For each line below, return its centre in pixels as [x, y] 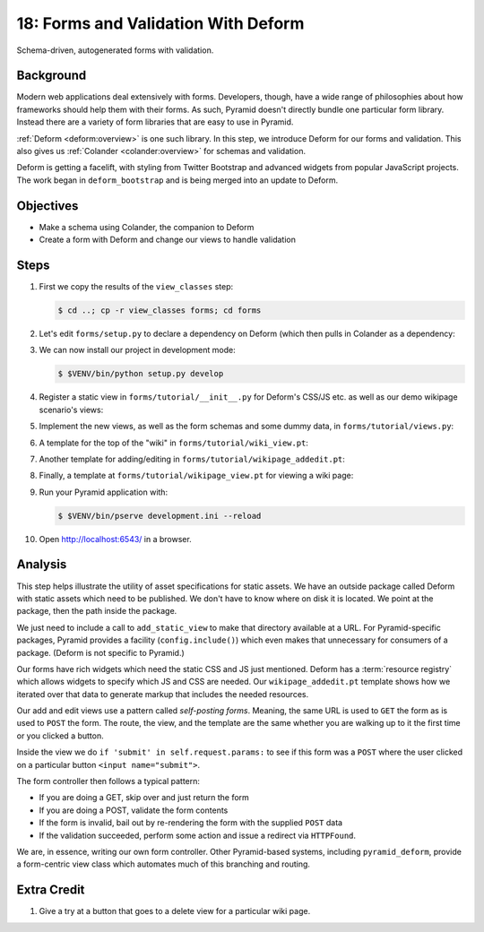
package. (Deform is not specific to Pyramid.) [101, 652]
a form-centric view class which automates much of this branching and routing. [164, 864]
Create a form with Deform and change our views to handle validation [167, 240]
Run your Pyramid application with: [104, 492]
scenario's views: [71, 410]
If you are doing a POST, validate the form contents [134, 810]
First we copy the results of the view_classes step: [136, 286]
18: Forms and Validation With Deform [160, 23]
